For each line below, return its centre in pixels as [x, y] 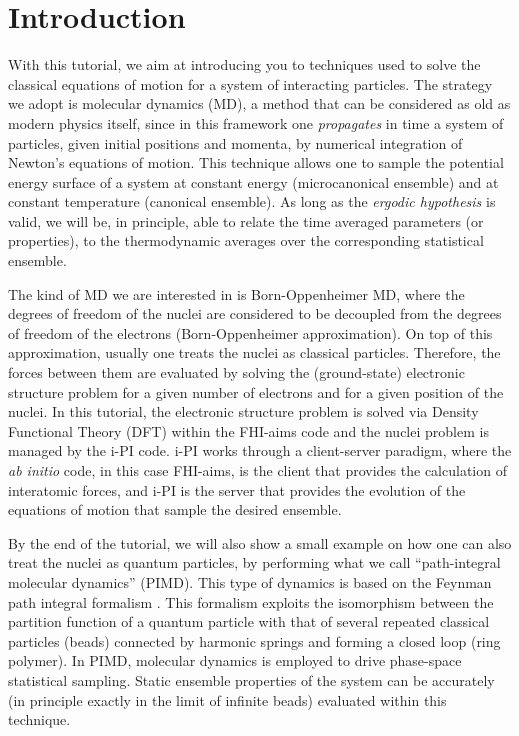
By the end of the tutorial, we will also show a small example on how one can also [260, 542]
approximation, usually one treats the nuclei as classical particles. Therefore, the [254, 352]
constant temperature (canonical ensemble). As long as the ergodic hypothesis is [252, 201]
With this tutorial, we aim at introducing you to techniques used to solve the [244, 64]
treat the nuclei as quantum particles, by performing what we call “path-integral [254, 562]
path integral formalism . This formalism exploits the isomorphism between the [251, 601]
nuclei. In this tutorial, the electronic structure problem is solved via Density [243, 411]
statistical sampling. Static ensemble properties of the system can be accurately [251, 679]
